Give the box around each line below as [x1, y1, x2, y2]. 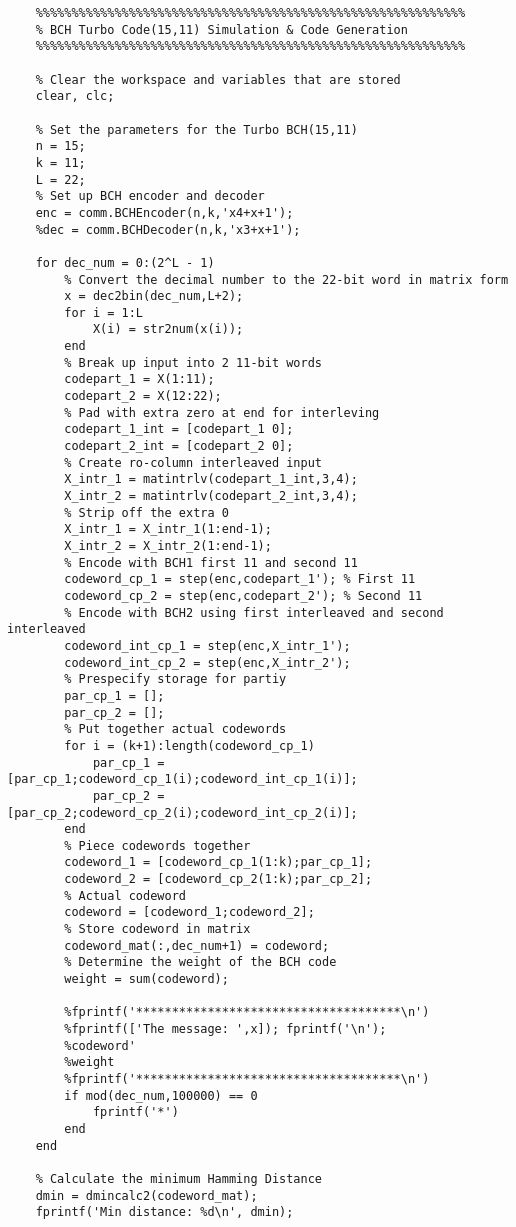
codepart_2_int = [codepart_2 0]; [64, 439, 294, 454]
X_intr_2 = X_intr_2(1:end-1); [64, 539, 272, 553]
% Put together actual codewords [64, 722, 287, 737]
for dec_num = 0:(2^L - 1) [35, 255, 215, 270]
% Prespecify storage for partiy [64, 672, 287, 687]
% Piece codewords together [64, 838, 251, 853]
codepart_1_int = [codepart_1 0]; [64, 422, 294, 437]
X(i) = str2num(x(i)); [92, 322, 244, 337]
